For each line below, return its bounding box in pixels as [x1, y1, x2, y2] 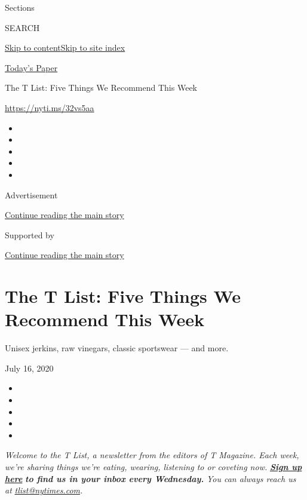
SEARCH [5, 21, 40, 33]
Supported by [5, 228, 54, 241]
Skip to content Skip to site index [5, 41, 125, 54]
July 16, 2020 [5, 361, 54, 374]
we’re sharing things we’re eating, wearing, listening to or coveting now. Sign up [5, 460, 302, 473]
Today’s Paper [5, 61, 58, 73]
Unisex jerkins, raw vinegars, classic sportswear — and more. [5, 342, 229, 354]
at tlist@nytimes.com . [5, 484, 83, 496]
